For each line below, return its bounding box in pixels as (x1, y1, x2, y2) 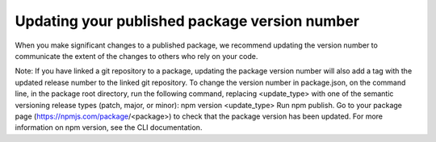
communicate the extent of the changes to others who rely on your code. (15, 51, 258, 61)
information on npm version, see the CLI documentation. (15, 123, 203, 132)
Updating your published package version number (15, 12, 359, 30)
